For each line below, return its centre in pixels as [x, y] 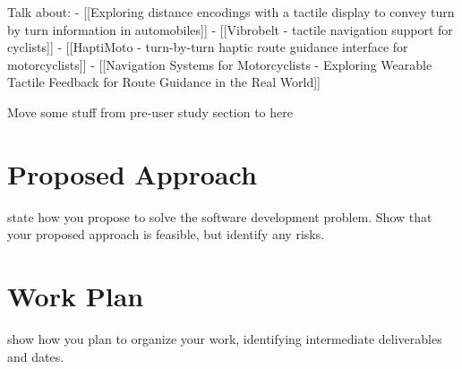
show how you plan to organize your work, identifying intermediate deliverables [225, 339]
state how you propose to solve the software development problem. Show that [220, 216]
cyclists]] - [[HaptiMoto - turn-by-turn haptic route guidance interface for [208, 47]
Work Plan [76, 296]
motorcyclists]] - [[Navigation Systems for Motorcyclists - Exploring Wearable [220, 64]
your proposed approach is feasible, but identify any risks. [166, 234]
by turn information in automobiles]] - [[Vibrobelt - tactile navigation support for [230, 29]
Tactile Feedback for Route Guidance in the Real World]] [164, 82]
